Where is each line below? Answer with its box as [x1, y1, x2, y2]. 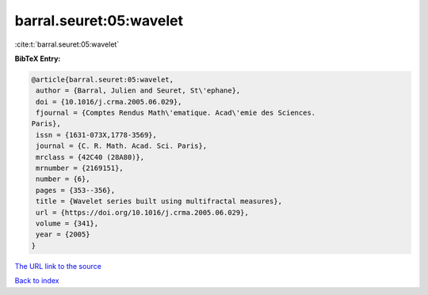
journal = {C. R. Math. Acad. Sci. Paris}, [36, 142, 208, 150]
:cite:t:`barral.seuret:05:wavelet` [14, 40, 120, 49]
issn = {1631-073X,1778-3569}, [36, 130, 158, 139]
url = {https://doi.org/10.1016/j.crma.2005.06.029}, [36, 208, 249, 217]
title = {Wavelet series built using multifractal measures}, [36, 197, 283, 206]
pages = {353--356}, [36, 186, 116, 195]
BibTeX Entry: [14, 54, 61, 63]
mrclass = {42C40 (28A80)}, [36, 153, 145, 161]
